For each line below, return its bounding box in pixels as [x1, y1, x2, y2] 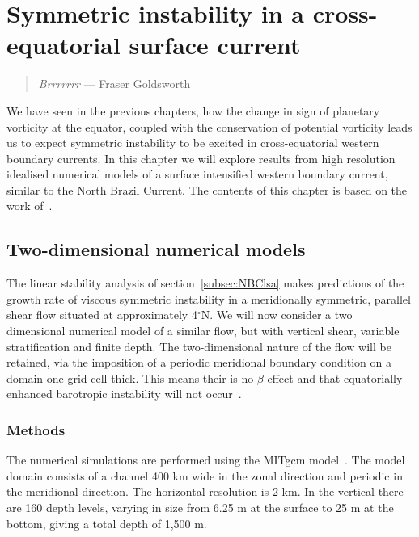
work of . [6, 197, 53, 214]
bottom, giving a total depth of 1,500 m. [6, 514, 207, 531]
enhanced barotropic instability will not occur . [6, 385, 242, 402]
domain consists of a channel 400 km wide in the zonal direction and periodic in [6, 467, 403, 484]
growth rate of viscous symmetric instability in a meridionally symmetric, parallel [6, 290, 411, 307]
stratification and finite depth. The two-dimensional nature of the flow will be [6, 338, 391, 355]
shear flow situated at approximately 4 [6, 306, 197, 323]
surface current [129, 28, 301, 61]
